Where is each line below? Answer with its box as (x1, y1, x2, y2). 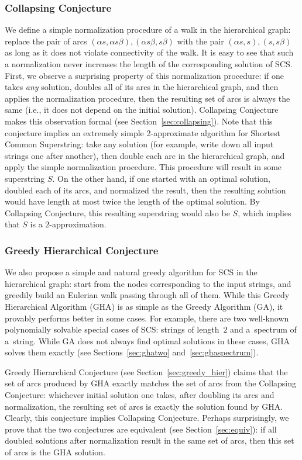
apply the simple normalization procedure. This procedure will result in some (5, 161, 282, 173)
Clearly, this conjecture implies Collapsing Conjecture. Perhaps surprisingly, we (5, 411, 289, 424)
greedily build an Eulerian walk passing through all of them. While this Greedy (5, 289, 290, 301)
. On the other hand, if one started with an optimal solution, (52, 172, 271, 184)
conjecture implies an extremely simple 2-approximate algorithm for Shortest (5, 126, 281, 139)
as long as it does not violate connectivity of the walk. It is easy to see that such (5, 46, 294, 58)
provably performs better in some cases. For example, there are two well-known (5, 312, 289, 324)
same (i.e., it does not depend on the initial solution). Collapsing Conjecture (5, 103, 279, 116)
